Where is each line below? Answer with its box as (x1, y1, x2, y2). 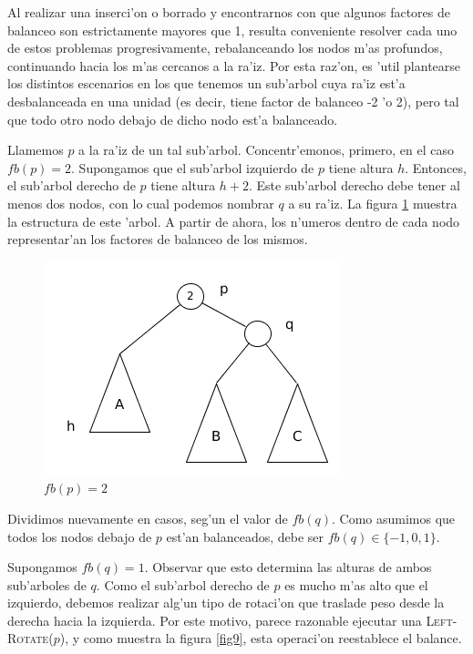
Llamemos (7, 140, 64, 159)
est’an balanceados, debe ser (166, 526, 324, 546)
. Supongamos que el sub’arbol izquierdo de (71, 158, 314, 177)
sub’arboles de (7, 575, 87, 594)
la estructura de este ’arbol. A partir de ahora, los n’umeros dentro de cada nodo (7, 211, 460, 230)
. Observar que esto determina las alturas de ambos (144, 557, 432, 577)
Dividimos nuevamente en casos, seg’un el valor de (7, 508, 288, 527)
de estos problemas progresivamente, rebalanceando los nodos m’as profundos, (7, 38, 443, 57)
